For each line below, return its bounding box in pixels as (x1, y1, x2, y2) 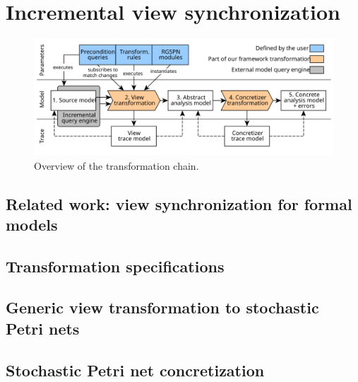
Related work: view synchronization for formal (6, 192, 352, 214)
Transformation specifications (6, 255, 225, 277)
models (6, 213, 58, 235)
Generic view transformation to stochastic (6, 296, 319, 318)
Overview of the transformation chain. (34, 158, 199, 173)
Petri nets (6, 317, 80, 339)
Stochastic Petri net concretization (6, 359, 265, 381)
